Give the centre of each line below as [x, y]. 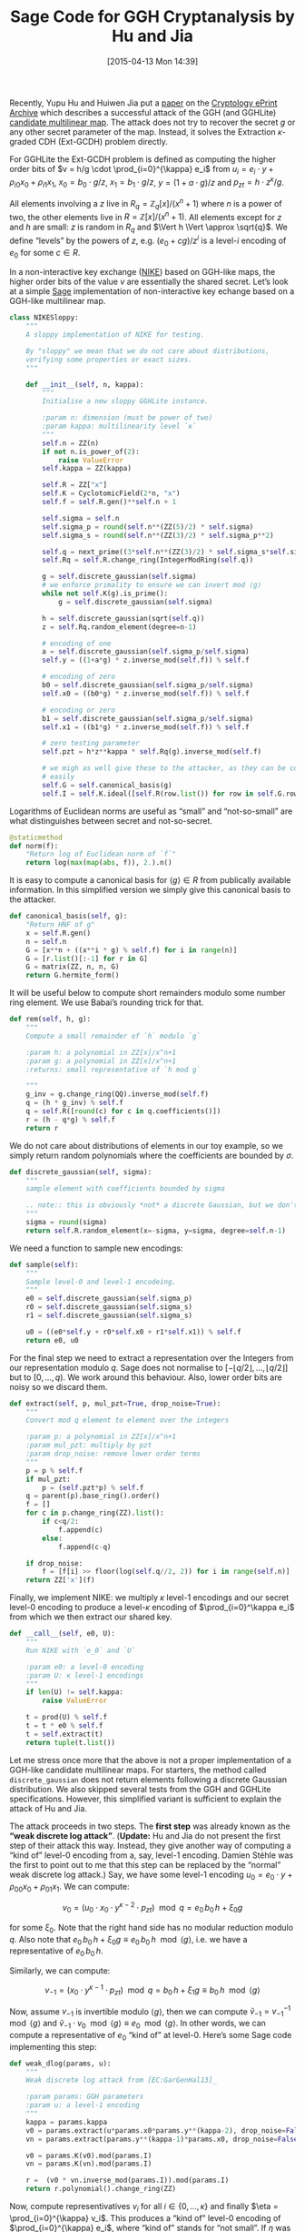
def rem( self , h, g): [50, 1020]
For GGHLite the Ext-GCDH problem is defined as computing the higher [143, 159]
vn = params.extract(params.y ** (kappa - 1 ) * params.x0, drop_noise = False [162, 2139]
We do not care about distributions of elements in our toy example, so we [146, 1145]
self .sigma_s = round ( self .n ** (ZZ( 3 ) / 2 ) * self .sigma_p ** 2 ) [158, 535]
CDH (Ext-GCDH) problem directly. [103, 141]
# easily [59, 777]
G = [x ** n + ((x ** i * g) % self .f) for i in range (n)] [132, 950]
